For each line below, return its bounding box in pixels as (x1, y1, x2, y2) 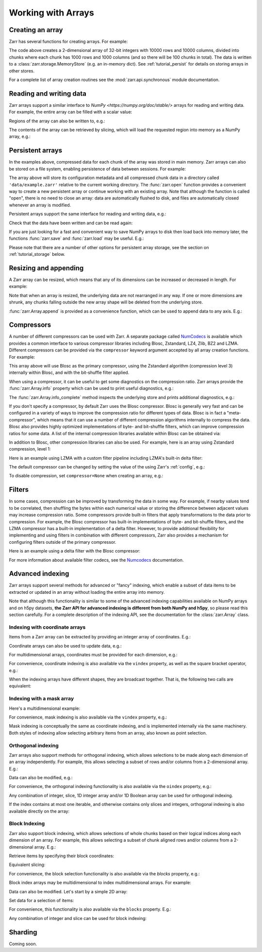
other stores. (9, 68, 35, 74)
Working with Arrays (9, 7, 94, 18)
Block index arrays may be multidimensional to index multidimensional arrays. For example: (9, 880, 191, 885)
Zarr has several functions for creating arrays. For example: (9, 39, 128, 45)
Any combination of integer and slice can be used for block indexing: (9, 915, 147, 921)
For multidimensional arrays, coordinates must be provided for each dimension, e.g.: (9, 651, 178, 657)
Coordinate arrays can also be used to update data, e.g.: (9, 643, 122, 649)
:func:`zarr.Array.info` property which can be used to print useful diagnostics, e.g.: (9, 385, 174, 391)
